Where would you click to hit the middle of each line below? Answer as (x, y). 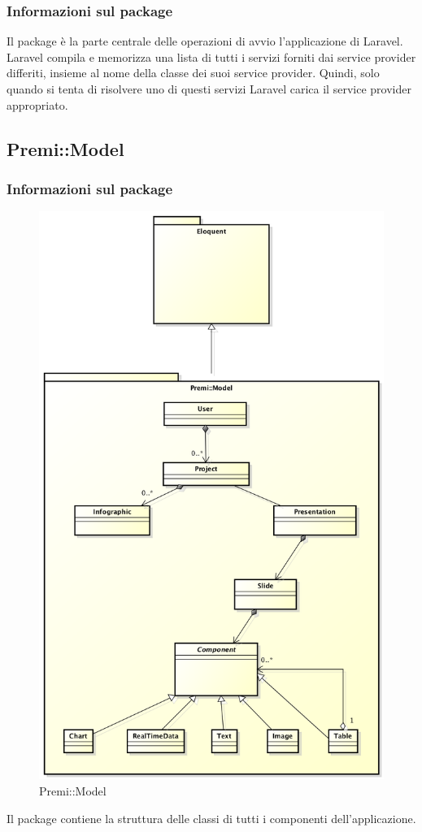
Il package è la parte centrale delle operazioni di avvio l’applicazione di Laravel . (205, 41)
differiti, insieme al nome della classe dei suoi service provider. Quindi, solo (193, 73)
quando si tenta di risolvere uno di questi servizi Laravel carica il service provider (209, 89)
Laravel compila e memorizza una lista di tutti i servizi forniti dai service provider (211, 56)
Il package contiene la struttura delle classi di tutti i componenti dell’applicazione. (211, 818)
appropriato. (37, 104)
